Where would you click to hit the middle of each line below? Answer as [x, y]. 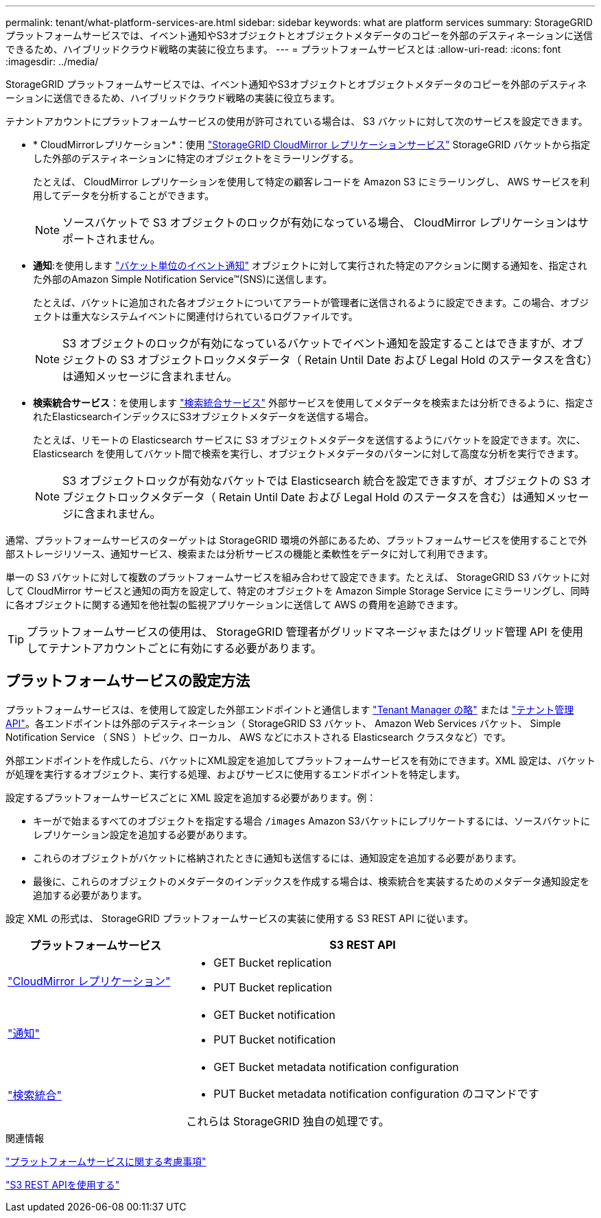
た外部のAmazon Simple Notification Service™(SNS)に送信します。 [183, 279]
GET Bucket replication [273, 962]
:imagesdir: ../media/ [52, 61]
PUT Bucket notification [275, 1039]
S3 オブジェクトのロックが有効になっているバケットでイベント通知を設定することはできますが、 [312, 343]
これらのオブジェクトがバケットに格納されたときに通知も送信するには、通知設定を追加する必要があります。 [278, 858]
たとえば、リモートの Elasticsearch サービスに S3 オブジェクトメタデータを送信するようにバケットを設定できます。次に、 [309, 440]
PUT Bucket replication [273, 987]
